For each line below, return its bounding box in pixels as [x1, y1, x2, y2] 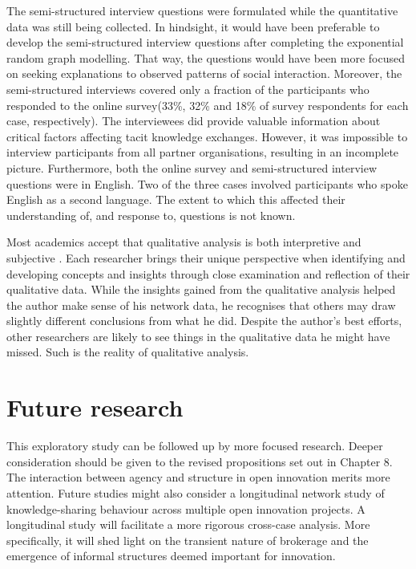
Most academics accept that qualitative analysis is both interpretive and [6, 234, 361, 250]
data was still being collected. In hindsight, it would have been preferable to [6, 18, 380, 35]
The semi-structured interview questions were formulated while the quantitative [6, 2, 398, 18]
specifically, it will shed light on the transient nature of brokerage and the [6, 531, 369, 548]
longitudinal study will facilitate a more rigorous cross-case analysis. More [6, 516, 370, 533]
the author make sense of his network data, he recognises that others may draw [6, 296, 396, 313]
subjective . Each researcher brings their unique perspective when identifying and [6, 249, 406, 266]
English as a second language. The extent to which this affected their [6, 191, 345, 208]
